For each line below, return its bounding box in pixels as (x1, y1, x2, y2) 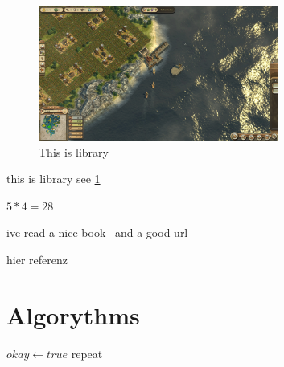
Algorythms (6, 298, 140, 331)
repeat (71, 345, 103, 361)
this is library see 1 (6, 170, 101, 187)
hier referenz (6, 251, 68, 267)
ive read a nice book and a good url (6, 224, 188, 241)
